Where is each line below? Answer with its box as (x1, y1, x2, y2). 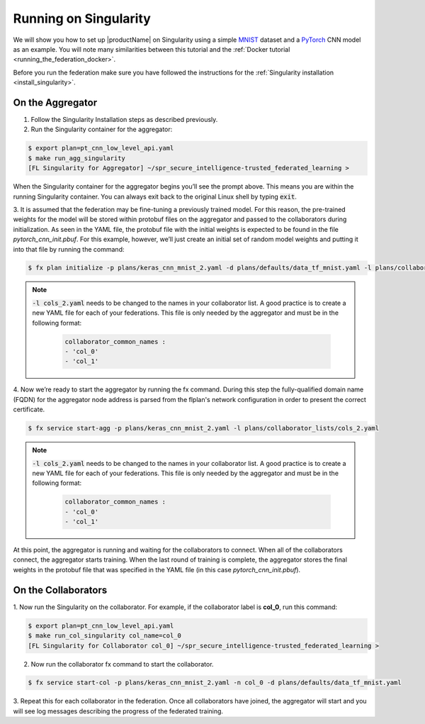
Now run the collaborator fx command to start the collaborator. (30, 659, 214, 668)
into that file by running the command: (13, 245, 125, 253)
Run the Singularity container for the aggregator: (30, 125, 173, 134)
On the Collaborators (13, 584, 108, 596)
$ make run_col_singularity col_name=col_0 (28, 632, 182, 640)
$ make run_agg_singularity (28, 154, 125, 162)
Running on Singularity (13, 11, 152, 26)
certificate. (13, 405, 45, 414)
